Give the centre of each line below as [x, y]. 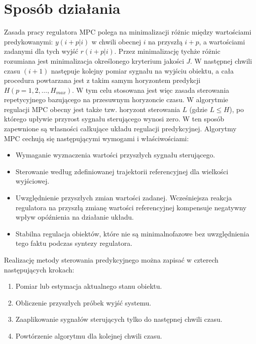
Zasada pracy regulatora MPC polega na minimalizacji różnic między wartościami [128, 32]
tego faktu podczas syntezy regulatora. [74, 243]
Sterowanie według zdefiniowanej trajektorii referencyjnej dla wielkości [122, 171]
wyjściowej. [32, 181]
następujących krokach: [39, 269]
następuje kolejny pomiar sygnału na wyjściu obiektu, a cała [142, 70]
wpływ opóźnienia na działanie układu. [75, 217]
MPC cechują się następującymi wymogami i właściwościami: [96, 138]
